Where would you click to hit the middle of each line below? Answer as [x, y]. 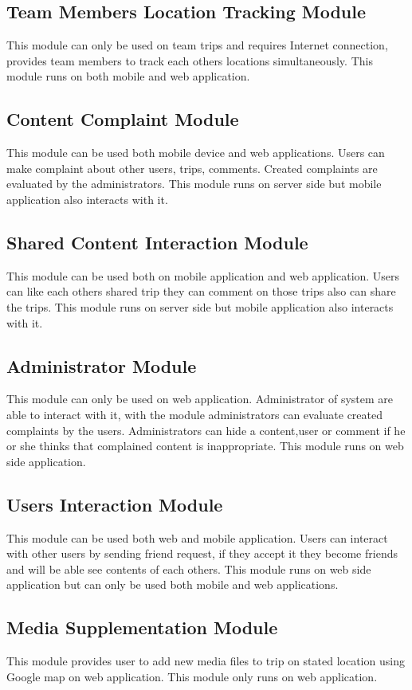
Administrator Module [102, 365]
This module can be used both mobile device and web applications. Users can [196, 153]
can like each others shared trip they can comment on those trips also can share [201, 291]
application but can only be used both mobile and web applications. [173, 584]
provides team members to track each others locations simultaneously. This [190, 60]
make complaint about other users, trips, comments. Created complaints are [192, 168]
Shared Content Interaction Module [157, 242]
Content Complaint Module [123, 119]
